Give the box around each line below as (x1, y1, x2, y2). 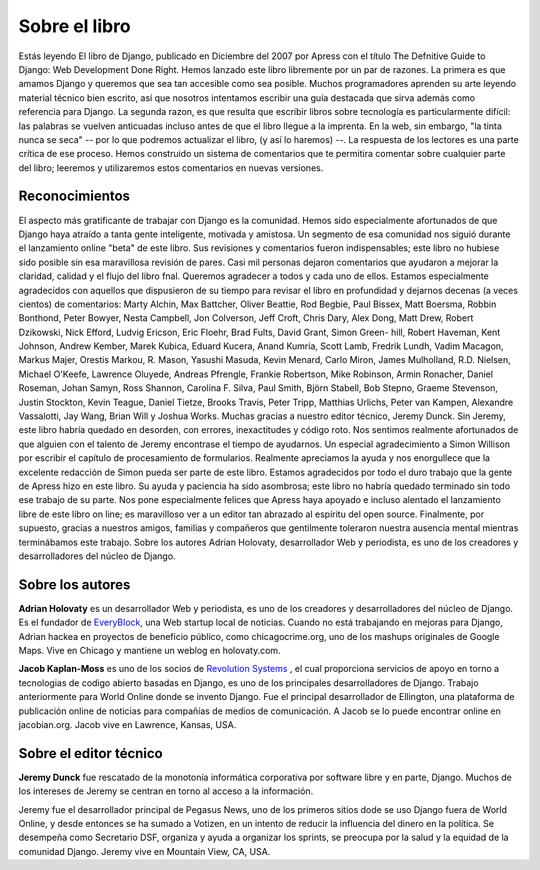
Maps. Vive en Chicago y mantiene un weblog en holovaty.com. (18, 645, 281, 657)
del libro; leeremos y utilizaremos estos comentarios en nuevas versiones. (18, 161, 324, 174)
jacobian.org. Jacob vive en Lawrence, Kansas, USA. (18, 718, 237, 730)
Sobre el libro (18, 15, 131, 37)
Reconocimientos (18, 188, 130, 205)
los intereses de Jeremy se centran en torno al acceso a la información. (18, 785, 314, 797)
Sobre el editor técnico (18, 745, 164, 762)
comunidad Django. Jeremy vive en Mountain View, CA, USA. (18, 845, 271, 857)
